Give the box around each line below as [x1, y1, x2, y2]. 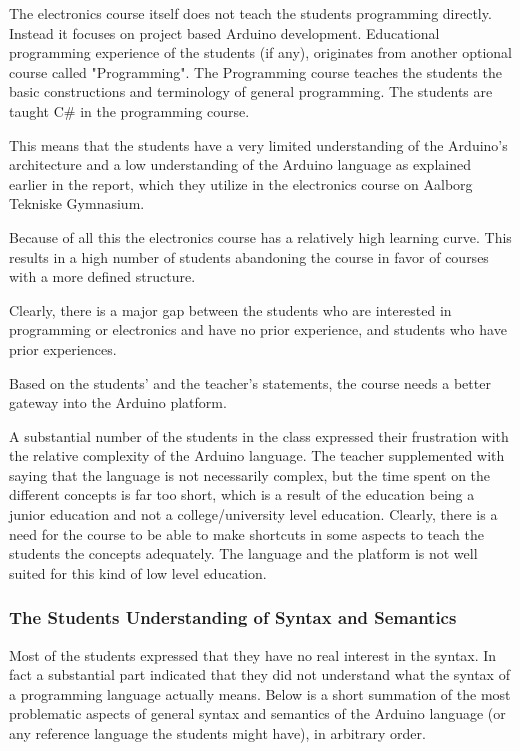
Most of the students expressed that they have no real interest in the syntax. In [9, 644, 497, 665]
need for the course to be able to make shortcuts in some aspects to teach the [9, 523, 484, 544]
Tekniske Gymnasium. [9, 193, 145, 214]
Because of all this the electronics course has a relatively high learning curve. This [9, 226, 512, 247]
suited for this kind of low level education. [9, 562, 267, 583]
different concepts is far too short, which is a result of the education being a [9, 484, 475, 505]
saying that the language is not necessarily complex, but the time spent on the [9, 464, 491, 485]
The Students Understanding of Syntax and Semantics [9, 605, 457, 630]
